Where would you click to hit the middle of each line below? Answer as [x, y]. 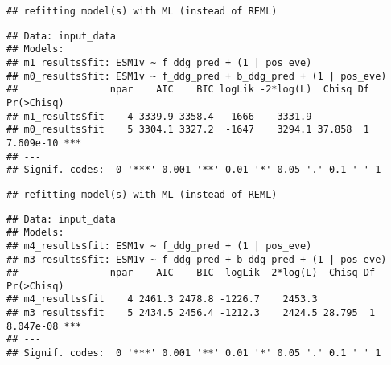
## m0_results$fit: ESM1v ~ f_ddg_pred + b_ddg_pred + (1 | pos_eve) [197, 76]
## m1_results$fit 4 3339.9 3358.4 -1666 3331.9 [159, 116]
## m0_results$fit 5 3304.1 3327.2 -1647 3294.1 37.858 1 [188, 130]
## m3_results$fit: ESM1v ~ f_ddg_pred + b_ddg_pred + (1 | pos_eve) [197, 259]
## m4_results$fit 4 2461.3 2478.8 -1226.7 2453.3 [162, 299]
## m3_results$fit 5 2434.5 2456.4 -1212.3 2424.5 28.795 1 [191, 313]
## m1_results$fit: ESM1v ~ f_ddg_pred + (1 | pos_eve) [159, 62]
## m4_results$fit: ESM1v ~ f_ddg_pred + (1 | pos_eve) [159, 246]
